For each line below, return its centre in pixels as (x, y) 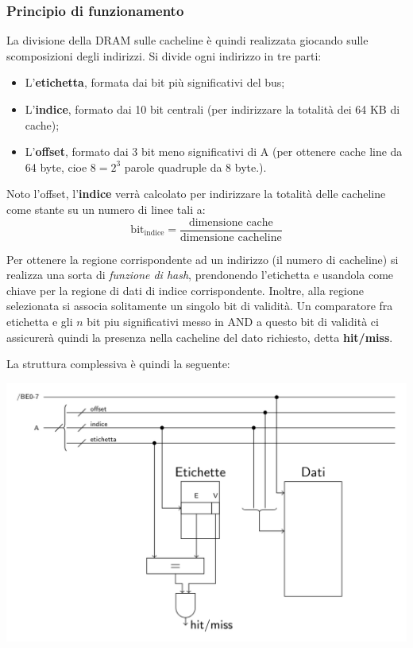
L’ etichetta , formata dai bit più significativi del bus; (155, 82)
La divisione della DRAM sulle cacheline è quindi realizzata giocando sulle (187, 40)
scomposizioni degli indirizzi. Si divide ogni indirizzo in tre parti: (164, 55)
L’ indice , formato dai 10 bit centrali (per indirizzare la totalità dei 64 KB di (212, 109)
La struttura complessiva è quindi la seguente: (118, 364)
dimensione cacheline (231, 237)
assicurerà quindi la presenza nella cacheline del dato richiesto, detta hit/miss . (200, 337)
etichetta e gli (40, 321)
